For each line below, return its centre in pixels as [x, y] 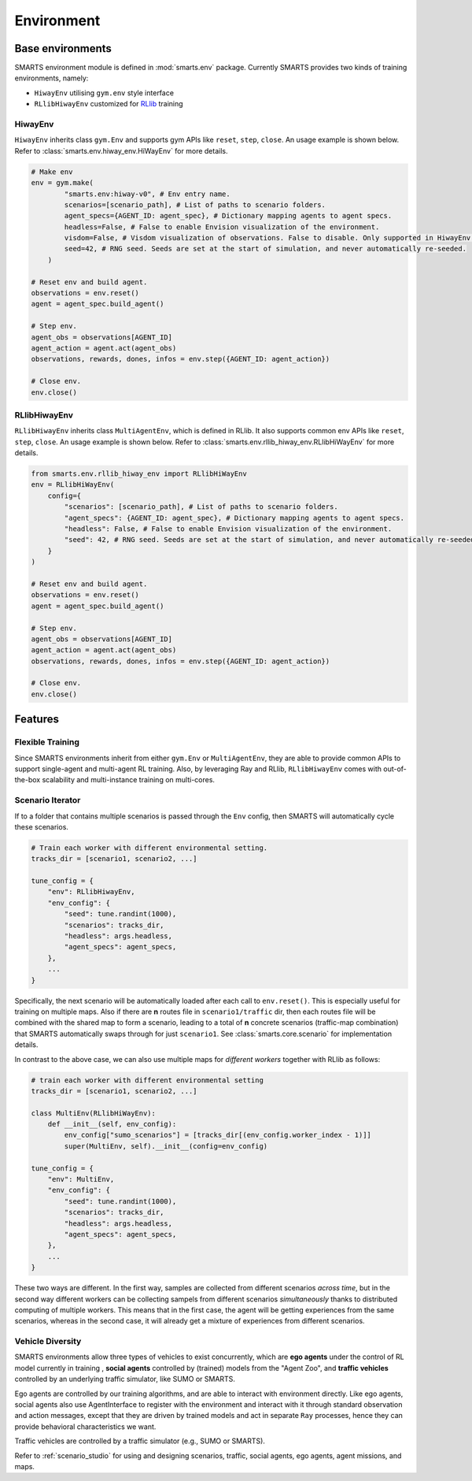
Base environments [63, 48]
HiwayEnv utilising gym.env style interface [104, 93]
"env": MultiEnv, [81, 1179]
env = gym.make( [63, 183]
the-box [28, 780]
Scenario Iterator [48, 800]
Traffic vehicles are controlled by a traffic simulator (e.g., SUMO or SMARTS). [140, 1441]
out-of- [395, 769]
